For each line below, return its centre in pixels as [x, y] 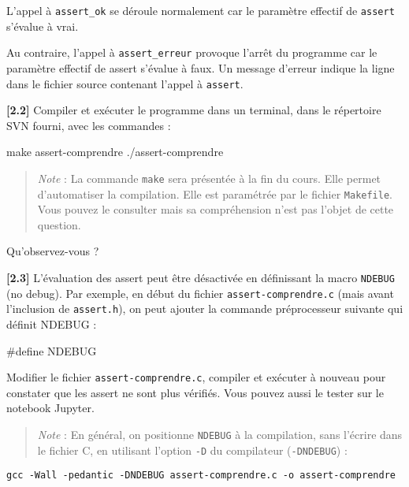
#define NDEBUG [52, 350]
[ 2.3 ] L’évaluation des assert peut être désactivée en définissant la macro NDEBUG [201, 278]
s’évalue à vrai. [43, 26]
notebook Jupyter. [50, 408]
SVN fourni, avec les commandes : [89, 125]
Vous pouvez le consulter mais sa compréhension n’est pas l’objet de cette [216, 209]
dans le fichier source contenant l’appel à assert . [125, 83]
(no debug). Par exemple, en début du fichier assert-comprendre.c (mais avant [200, 293]
